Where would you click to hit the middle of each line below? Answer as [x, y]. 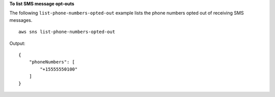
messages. [21, 20]
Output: [17, 43]
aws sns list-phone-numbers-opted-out [67, 32]
